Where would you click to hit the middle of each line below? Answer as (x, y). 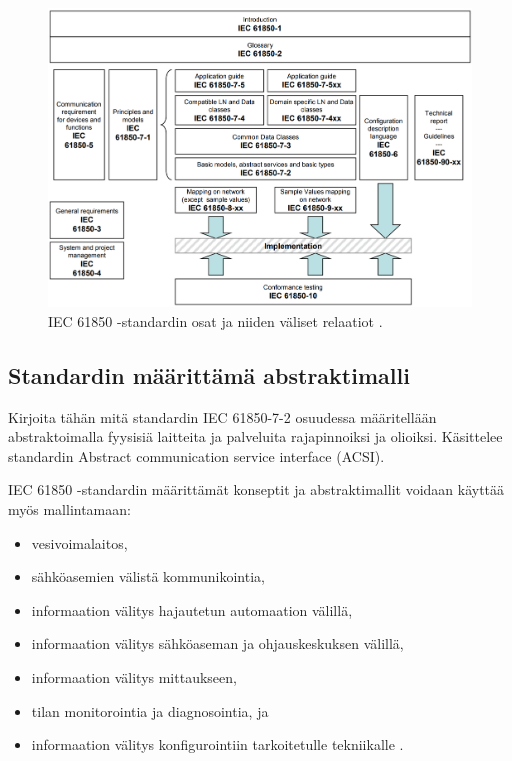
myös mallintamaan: (69, 509)
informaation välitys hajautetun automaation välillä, (192, 609)
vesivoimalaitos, (79, 542)
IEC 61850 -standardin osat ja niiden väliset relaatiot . (215, 320)
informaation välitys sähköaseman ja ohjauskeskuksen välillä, (217, 643)
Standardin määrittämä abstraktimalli (209, 374)
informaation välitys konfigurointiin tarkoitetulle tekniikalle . (217, 744)
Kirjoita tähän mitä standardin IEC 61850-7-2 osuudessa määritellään (222, 416)
